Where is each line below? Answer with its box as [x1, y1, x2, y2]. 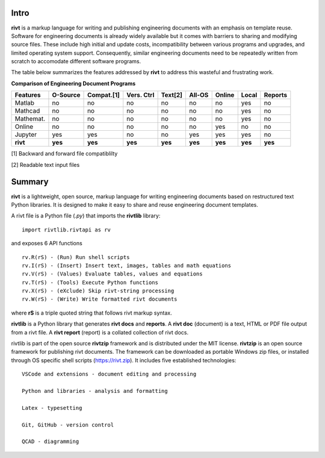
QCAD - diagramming [22, 438, 79, 445]
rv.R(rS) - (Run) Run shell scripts [22, 254, 130, 260]
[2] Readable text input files [11, 161, 80, 168]
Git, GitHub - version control [22, 421, 114, 428]
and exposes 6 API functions [11, 240, 82, 247]
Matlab [14, 99, 35, 107]
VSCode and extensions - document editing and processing [22, 371, 197, 378]
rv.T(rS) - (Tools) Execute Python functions [22, 279, 159, 286]
